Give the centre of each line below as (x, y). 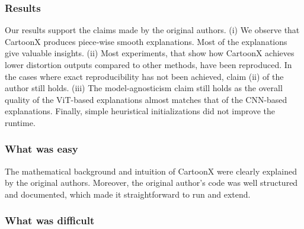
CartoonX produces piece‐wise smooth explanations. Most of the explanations (146, 41)
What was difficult (50, 220)
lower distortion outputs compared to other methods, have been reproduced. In (148, 64)
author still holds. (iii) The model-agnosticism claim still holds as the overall (144, 88)
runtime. (20, 122)
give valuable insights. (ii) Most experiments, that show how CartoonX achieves (150, 53)
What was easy (41, 149)
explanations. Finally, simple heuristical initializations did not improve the (140, 111)
